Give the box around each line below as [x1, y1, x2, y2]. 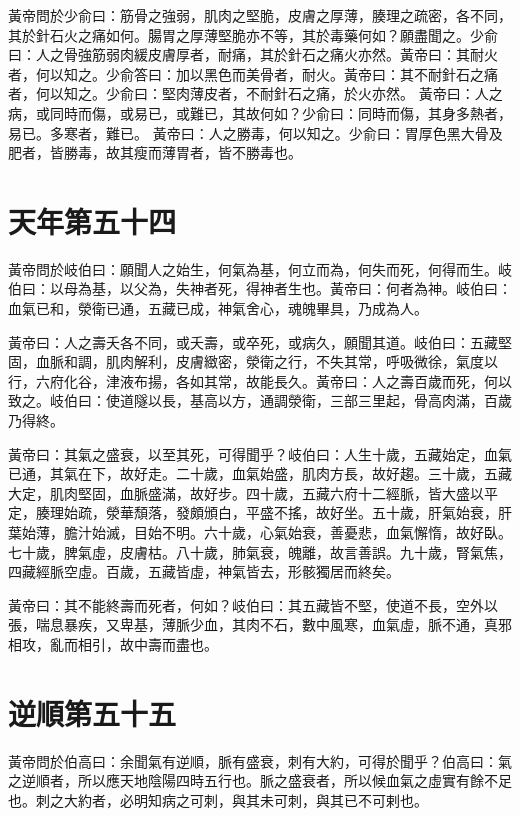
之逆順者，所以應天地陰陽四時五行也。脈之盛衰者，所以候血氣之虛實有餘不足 [8, 770, 512, 791]
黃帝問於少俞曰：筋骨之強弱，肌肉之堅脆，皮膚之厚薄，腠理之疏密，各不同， [8, 5, 512, 25]
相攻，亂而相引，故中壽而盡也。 [8, 633, 218, 654]
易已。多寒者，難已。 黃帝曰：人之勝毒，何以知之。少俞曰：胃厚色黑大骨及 [8, 122, 503, 143]
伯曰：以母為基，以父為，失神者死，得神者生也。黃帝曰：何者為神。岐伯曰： [8, 278, 512, 299]
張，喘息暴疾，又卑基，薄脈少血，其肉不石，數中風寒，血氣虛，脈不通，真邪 [8, 614, 512, 635]
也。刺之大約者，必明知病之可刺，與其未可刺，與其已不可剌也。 [8, 789, 428, 810]
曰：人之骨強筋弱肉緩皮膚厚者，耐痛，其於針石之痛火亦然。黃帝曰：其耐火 [8, 44, 498, 65]
